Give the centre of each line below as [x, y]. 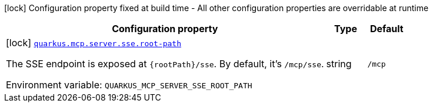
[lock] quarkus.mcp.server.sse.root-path [94, 43]
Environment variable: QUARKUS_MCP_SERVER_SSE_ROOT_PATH [129, 85]
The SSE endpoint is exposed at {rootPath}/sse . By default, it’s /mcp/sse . [165, 64]
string [339, 64]
